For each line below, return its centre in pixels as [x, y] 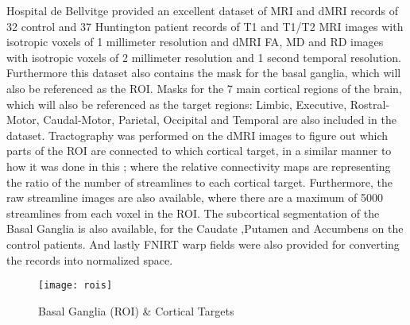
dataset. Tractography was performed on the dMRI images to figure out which [197, 135]
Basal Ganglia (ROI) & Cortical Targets [136, 310]
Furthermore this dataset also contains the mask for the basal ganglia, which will [204, 73]
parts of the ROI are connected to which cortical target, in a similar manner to [199, 151]
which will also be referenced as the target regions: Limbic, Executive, [177, 104]
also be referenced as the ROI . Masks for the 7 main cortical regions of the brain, [204, 88]
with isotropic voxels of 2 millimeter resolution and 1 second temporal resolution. [204, 57]
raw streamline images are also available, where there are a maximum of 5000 [195, 197]
